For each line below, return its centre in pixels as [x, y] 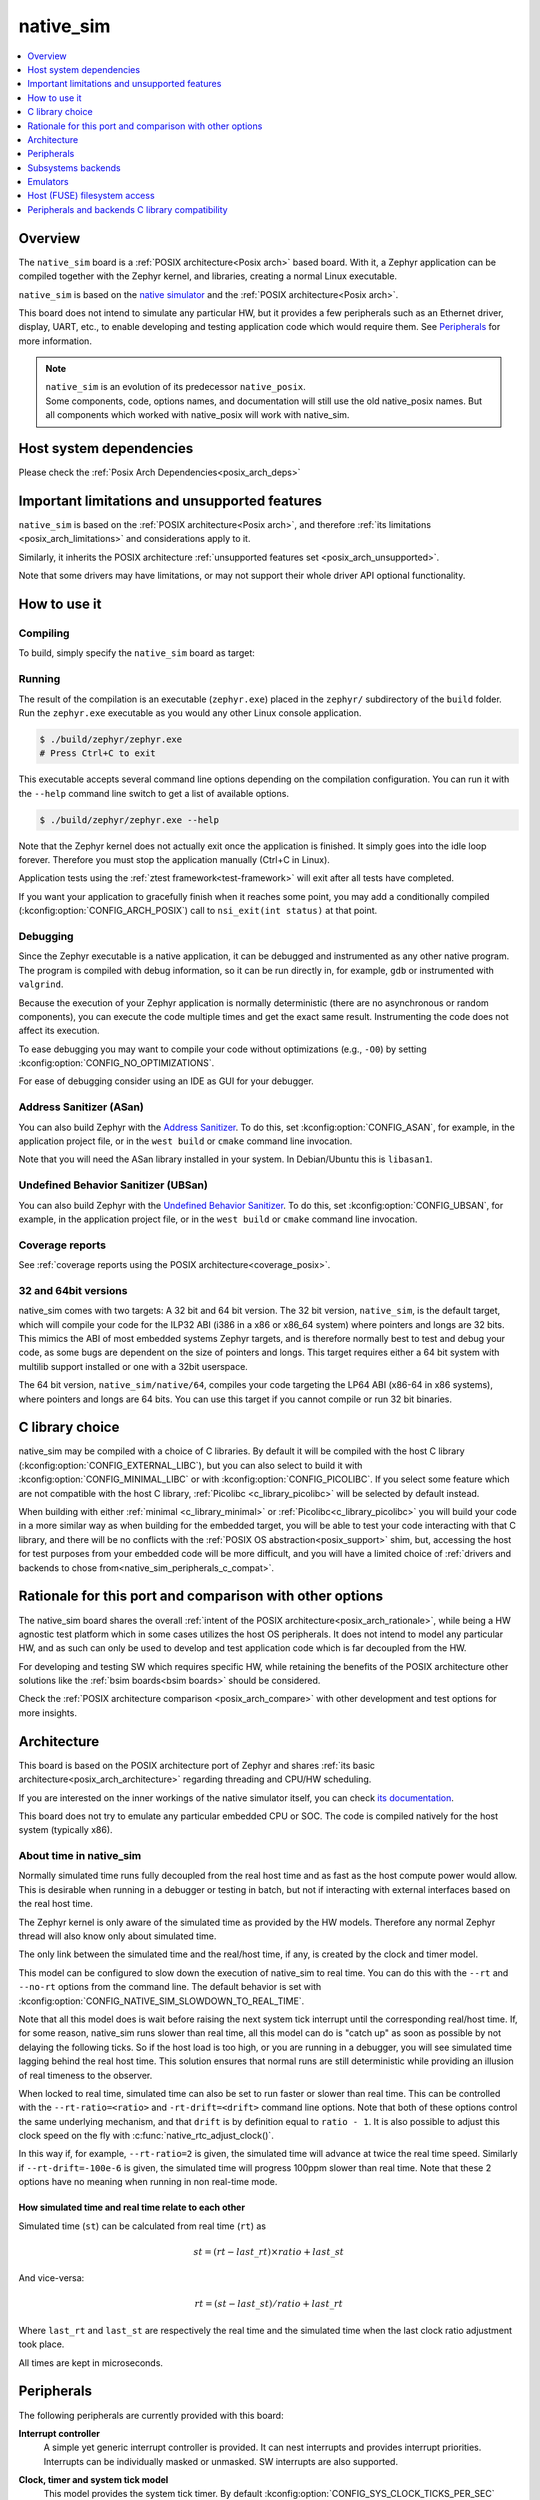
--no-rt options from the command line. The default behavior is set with [170, 1987]
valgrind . [41, 984]
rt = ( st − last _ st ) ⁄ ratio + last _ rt [269, 2304]
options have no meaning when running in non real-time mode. [148, 2182]
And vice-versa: [51, 2278]
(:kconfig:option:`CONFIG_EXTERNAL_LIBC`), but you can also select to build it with [190, 1465]
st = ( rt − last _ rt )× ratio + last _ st [269, 2251]
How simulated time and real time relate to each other [131, 2207]
